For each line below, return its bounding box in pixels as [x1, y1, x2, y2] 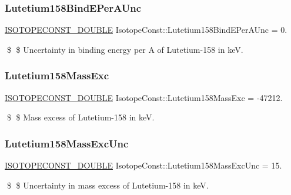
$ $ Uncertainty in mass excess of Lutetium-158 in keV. [6, 179, 209, 191]
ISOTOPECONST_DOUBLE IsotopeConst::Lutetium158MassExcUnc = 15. [5, 159, 282, 172]
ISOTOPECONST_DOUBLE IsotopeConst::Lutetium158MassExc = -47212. [5, 91, 283, 103]
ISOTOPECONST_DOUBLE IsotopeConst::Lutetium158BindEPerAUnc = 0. [5, 23, 287, 36]
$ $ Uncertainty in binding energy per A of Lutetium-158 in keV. [6, 43, 243, 55]
